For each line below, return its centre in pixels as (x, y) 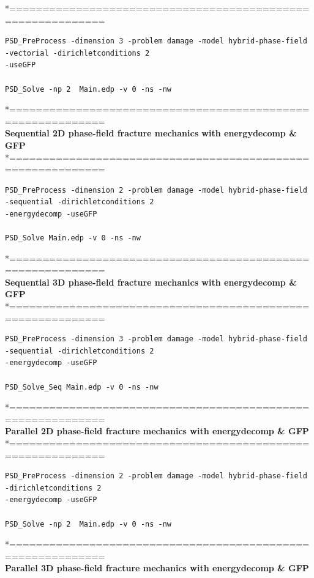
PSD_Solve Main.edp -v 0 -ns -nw (73, 238)
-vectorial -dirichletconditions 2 (77, 53)
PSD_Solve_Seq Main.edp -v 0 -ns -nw (82, 387)
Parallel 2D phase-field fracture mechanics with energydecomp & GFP (157, 431)
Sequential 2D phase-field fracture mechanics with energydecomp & (151, 133)
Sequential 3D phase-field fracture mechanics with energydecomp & (151, 282)
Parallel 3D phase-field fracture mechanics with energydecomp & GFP (157, 568)
